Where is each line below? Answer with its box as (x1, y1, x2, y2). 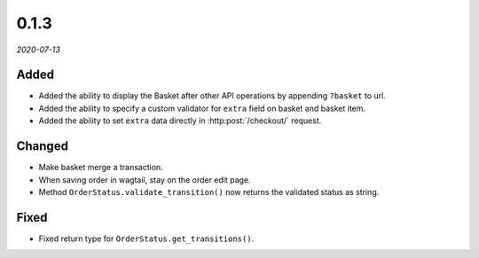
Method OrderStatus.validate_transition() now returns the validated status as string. (38, 186, 380, 197)
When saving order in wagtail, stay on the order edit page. (38, 174, 252, 185)
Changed (16, 138, 68, 154)
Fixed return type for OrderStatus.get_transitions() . (38, 233, 255, 244)
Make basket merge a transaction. (38, 162, 163, 173)
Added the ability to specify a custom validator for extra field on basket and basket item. (38, 103, 366, 113)
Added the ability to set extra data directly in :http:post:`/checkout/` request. (38, 115, 322, 126)
